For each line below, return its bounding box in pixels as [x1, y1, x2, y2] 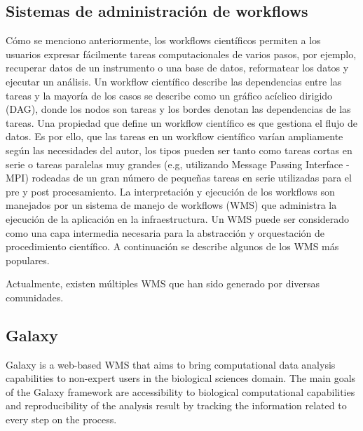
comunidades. [6, 289, 64, 304]
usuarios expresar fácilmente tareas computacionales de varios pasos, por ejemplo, [6, 46, 357, 61]
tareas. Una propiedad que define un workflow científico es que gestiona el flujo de [6, 115, 358, 130]
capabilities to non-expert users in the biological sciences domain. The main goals [6, 371, 356, 385]
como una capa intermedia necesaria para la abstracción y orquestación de [6, 225, 325, 240]
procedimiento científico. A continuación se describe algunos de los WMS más [6, 239, 339, 254]
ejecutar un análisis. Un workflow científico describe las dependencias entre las [6, 74, 342, 88]
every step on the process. [6, 412, 117, 427]
